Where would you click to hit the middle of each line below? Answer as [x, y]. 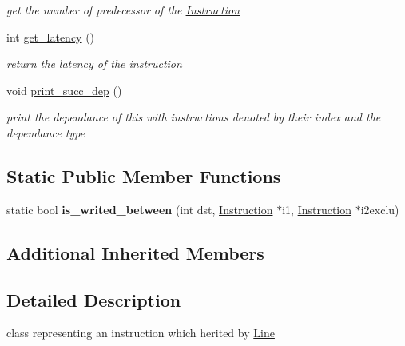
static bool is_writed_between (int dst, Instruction [140, 209]
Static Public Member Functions [144, 175]
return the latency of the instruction [94, 64]
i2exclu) [380, 209]
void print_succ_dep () [64, 90]
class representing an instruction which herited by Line [141, 333]
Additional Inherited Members [135, 252]
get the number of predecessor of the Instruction [123, 10]
